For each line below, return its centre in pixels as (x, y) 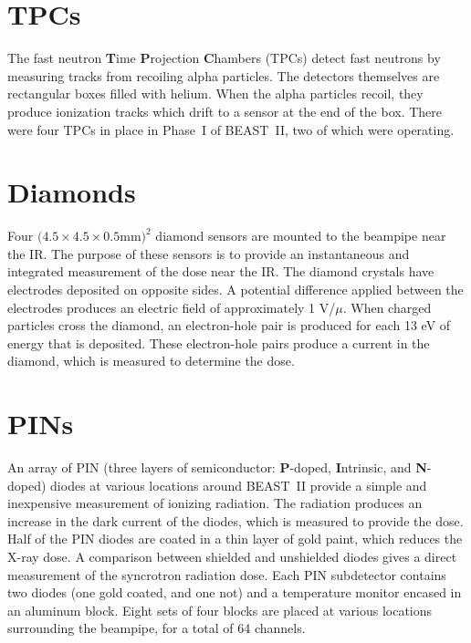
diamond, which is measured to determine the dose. (151, 361)
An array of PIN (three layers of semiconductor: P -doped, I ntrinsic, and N (217, 467)
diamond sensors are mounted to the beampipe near (301, 236)
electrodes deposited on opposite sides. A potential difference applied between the (235, 289)
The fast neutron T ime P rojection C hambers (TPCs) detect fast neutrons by (224, 58)
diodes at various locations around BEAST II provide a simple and (239, 485)
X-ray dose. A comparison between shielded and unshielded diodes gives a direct (232, 557)
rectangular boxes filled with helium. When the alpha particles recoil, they (215, 93)
